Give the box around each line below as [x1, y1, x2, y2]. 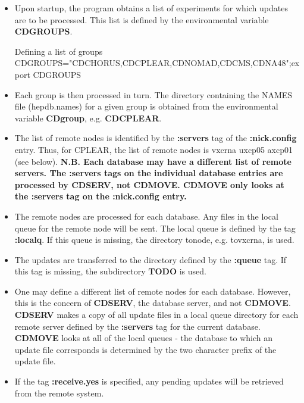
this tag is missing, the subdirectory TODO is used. [14, 265, 206, 277]
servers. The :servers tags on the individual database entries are [14, 167, 283, 179]
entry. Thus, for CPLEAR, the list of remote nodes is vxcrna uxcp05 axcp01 [14, 143, 293, 155]
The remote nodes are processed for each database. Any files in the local [14, 210, 278, 222]
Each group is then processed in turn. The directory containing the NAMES [14, 88, 293, 101]
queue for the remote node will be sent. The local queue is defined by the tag [14, 221, 296, 234]
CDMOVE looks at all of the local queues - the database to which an [14, 332, 273, 344]
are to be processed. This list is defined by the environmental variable [14, 13, 269, 26]
